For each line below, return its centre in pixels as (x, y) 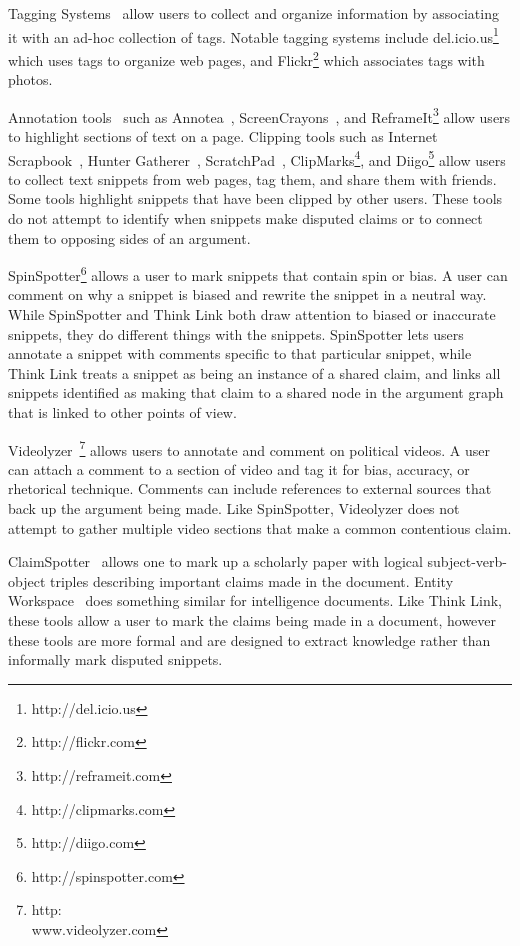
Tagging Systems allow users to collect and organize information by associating (253, 13)
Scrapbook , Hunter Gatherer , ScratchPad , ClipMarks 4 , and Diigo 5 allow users (257, 158)
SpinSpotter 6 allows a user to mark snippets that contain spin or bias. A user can (258, 273)
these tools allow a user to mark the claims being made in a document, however (252, 619)
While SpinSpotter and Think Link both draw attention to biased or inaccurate (252, 314)
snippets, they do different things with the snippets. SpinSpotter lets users (236, 333)
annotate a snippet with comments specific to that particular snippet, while (240, 353)
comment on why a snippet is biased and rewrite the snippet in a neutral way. (247, 294)
